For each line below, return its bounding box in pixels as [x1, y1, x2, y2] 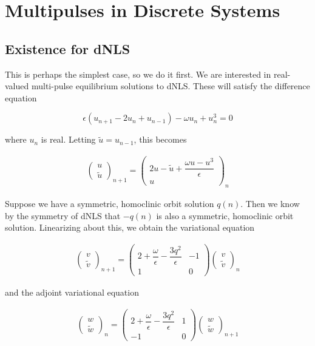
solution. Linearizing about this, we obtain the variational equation [5, 221, 255, 234]
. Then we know [240, 197, 300, 210]
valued [5, 80, 29, 92]
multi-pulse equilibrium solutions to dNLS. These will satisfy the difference [31, 80, 310, 92]
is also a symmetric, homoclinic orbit [156, 209, 294, 222]
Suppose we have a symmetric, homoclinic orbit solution [5, 197, 214, 210]
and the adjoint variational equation [5, 286, 139, 299]
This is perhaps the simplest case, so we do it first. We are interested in [5, 67, 271, 80]
